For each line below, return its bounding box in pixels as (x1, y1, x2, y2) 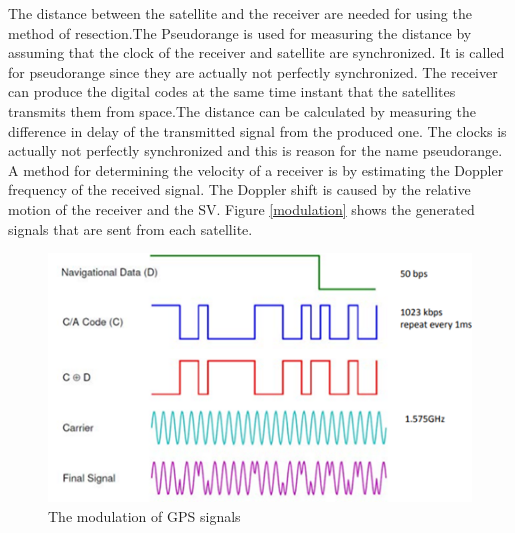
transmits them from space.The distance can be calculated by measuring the (8, 100, 476, 121)
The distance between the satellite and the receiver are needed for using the (8, 3, 472, 23)
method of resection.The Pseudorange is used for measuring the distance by (8, 22, 472, 43)
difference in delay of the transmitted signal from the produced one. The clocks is (8, 120, 507, 141)
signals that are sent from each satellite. (8, 218, 253, 239)
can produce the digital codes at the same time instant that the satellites (8, 81, 456, 102)
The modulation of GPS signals (48, 505, 241, 526)
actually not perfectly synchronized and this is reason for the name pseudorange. (8, 140, 503, 161)
